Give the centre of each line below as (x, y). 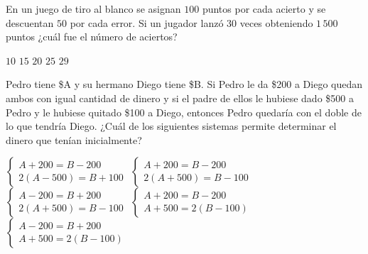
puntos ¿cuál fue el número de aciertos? (92, 37)
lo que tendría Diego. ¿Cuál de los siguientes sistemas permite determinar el (171, 126)
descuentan (30, 22)
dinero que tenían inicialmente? (74, 139)
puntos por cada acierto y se (264, 9)
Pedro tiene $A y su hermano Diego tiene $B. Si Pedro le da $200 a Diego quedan (184, 84)
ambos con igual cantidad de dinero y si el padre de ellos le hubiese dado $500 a (180, 98)
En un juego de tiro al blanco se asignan (93, 9)
